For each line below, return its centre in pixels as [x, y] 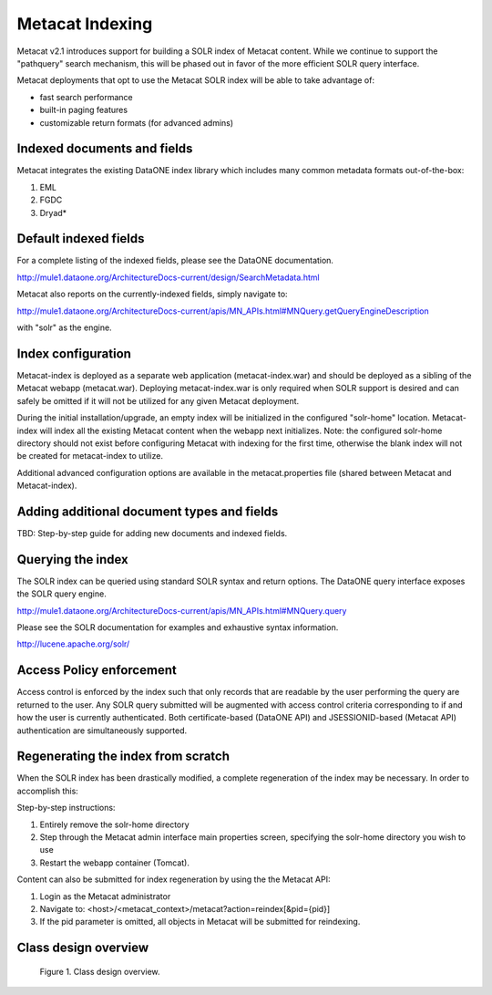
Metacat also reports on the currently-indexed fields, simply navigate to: [152, 294]
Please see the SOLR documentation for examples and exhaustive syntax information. [178, 627]
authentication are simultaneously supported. [102, 731]
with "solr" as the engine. [65, 327]
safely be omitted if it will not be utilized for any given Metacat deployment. [158, 400]
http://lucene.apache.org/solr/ [73, 644]
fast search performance [86, 97]
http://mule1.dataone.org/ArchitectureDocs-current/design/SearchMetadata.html [168, 277]
